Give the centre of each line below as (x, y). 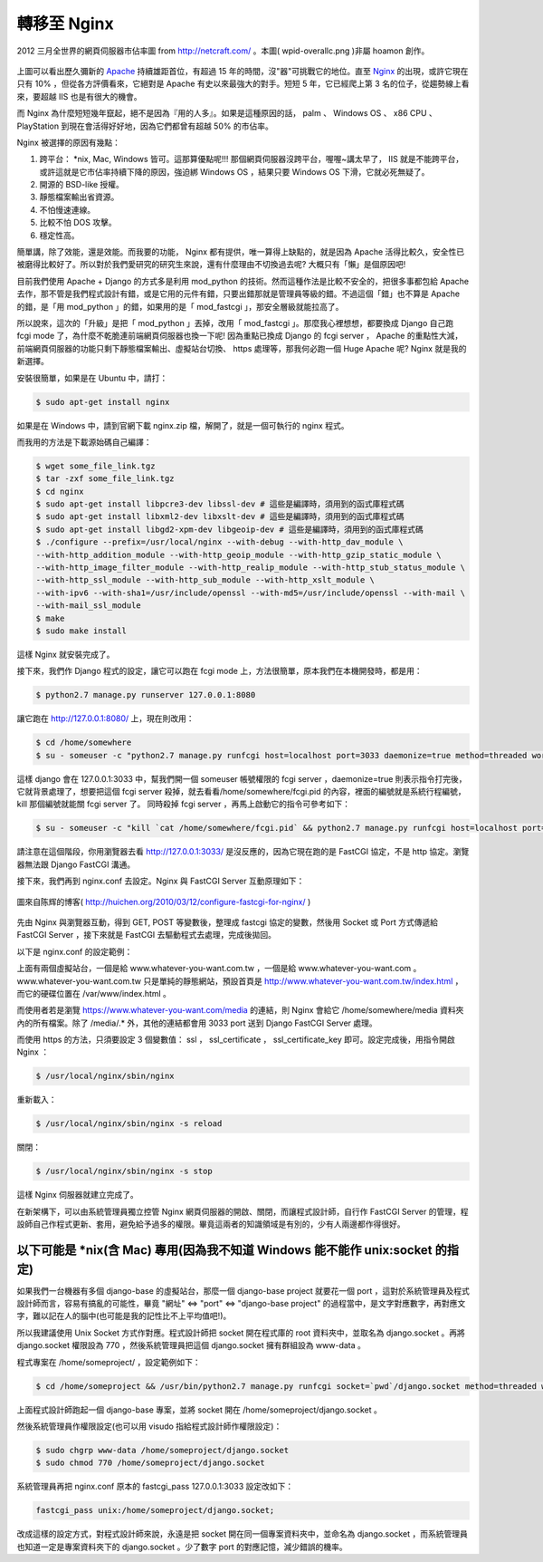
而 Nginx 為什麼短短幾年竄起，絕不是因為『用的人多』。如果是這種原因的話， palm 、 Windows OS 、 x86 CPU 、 (227, 113)
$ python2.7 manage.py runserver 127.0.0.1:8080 (146, 695)
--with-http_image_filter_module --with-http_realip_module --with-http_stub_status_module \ (251, 568)
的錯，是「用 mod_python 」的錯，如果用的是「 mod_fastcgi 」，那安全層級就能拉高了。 (180, 306)
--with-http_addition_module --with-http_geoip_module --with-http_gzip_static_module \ (239, 554)
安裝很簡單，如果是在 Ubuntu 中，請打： (92, 378)
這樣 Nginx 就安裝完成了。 (66, 654)
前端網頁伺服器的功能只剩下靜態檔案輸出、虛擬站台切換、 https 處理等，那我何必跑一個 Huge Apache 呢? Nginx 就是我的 (242, 348)
